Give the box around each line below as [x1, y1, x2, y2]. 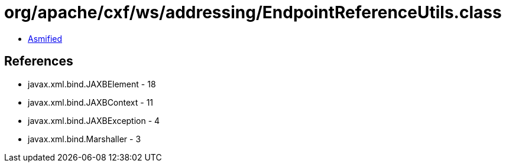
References [4, 54, 73, 69]
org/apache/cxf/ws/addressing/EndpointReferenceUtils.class [4, 2, 502, 22]
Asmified [28, 33, 63, 44]
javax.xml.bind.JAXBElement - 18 [28, 78, 156, 89]
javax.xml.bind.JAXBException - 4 [28, 115, 160, 126]
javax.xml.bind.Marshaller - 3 [28, 133, 141, 144]
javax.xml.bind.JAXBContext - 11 [28, 97, 154, 107]
